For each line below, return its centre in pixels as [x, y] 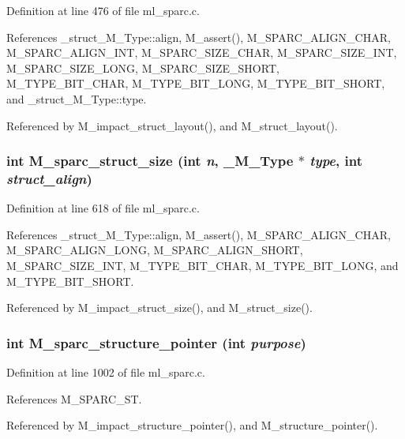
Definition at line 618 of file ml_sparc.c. [103, 208]
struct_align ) [49, 178]
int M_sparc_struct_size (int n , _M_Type [150, 161]
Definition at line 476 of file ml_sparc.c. [103, 10]
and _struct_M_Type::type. [77, 98]
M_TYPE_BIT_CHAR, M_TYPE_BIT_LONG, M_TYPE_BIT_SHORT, [196, 83]
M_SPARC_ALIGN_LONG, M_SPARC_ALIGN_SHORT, [155, 250]
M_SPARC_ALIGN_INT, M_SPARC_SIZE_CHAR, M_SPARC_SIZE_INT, [202, 53]
